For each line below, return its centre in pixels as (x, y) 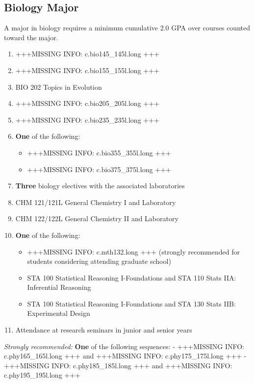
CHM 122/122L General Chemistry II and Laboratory (97, 218)
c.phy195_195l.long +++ (42, 375)
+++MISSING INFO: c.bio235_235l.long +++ (87, 119)
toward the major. (31, 37)
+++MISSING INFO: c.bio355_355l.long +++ (99, 152)
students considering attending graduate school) (99, 261)
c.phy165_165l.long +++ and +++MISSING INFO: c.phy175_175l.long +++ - (125, 356)
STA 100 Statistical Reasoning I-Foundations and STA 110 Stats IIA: (132, 277)
